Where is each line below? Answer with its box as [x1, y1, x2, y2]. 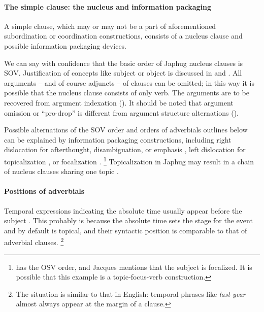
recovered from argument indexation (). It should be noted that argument [4, 97, 234, 108]
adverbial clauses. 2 [4, 235, 64, 247]
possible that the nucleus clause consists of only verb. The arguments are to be [4, 87, 249, 98]
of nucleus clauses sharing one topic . [4, 166, 119, 177]
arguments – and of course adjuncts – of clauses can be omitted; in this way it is [4, 77, 254, 88]
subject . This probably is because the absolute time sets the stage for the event [4, 215, 253, 226]
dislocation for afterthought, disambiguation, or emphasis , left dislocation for [4, 144, 246, 155]
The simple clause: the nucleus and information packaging [4, 1, 212, 12]
